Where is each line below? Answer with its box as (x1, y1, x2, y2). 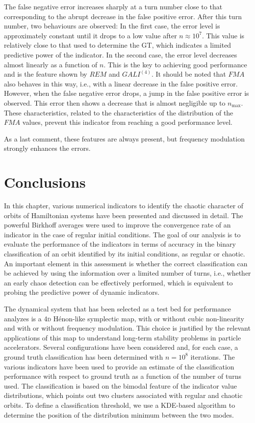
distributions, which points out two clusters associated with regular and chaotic (4, 390, 243, 400)
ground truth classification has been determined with (4, 351, 163, 362)
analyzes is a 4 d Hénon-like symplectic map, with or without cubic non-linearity (4, 313, 244, 323)
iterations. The (190, 351, 235, 362)
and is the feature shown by (4, 69, 87, 79)
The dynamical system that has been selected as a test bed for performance (4, 303, 231, 313)
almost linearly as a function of (4, 59, 98, 69)
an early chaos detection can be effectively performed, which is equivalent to (4, 277, 233, 287)
